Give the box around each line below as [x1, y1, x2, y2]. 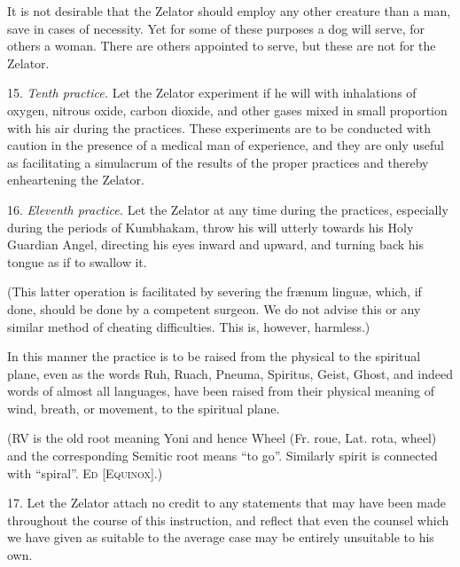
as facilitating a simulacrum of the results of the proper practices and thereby [7, 153, 429, 171]
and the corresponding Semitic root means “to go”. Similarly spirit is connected [7, 446, 438, 465]
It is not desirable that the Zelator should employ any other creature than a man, [7, 2, 451, 20]
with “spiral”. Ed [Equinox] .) [7, 463, 163, 482]
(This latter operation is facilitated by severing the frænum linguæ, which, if [7, 282, 422, 301]
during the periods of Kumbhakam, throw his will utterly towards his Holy [7, 217, 414, 236]
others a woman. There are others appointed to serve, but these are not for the [7, 36, 436, 55]
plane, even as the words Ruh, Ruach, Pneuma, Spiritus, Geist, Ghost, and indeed [7, 364, 453, 382]
